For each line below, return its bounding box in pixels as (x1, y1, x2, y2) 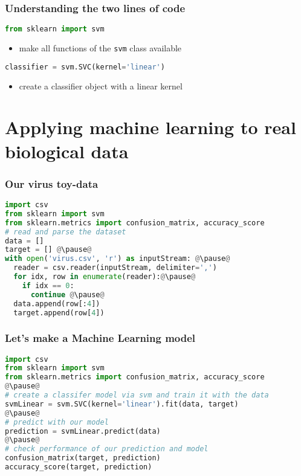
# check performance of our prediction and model (5, 445, 209, 454)
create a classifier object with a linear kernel (19, 79, 183, 92)
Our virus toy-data (5, 176, 99, 191)
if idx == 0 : (22, 281, 74, 290)
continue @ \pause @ (30, 290, 105, 299)
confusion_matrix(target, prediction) (5, 454, 161, 463)
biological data (5, 138, 129, 163)
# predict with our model (5, 417, 109, 426)
